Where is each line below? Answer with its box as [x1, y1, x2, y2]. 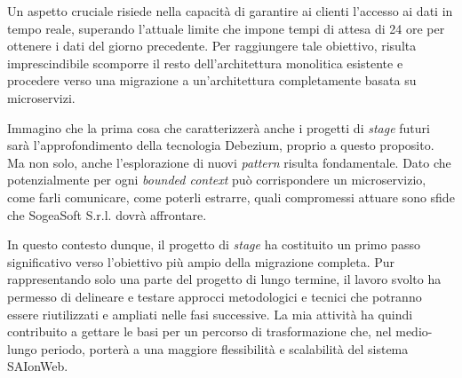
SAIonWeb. [7, 357, 68, 375]
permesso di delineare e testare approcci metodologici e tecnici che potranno [7, 287, 422, 305]
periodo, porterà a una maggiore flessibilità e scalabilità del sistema [41, 339, 409, 358]
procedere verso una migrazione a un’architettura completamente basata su [7, 71, 417, 90]
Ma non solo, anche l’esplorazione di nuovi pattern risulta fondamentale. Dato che [7, 153, 451, 171]
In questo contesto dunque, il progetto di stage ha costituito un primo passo [7, 235, 420, 254]
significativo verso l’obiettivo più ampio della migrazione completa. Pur [7, 252, 395, 271]
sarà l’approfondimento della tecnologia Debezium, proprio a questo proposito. [7, 136, 434, 154]
